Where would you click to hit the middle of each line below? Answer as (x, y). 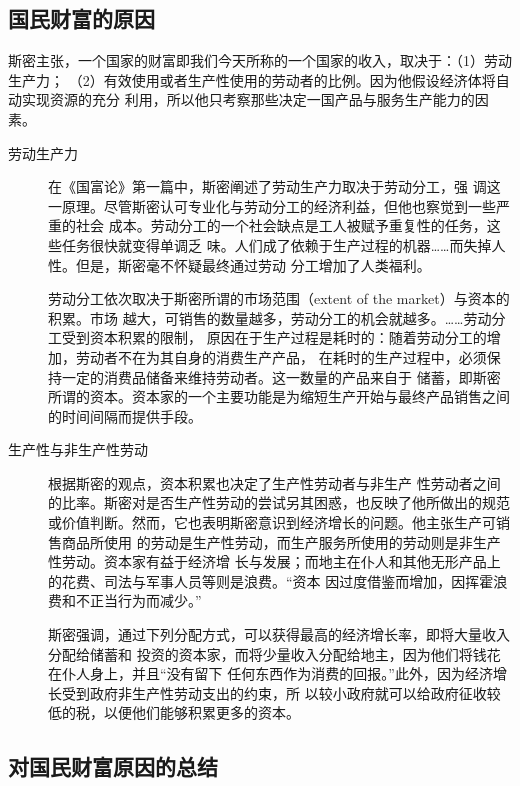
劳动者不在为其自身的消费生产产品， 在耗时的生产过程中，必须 (281, 356)
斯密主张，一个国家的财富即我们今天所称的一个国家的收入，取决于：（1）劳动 (260, 60)
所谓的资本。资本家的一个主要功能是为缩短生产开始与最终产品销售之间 (279, 396)
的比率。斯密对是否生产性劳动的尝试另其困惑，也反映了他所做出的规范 (279, 502)
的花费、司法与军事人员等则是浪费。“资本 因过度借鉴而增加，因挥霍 (271, 580)
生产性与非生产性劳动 (78, 449)
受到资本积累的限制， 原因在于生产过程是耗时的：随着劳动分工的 (274, 337)
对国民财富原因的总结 (113, 766)
